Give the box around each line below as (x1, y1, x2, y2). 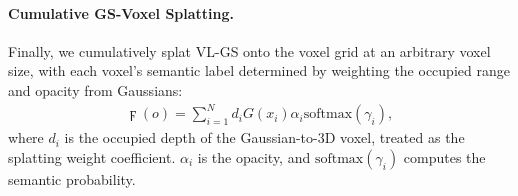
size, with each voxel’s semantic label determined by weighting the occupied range (8, 60, 510, 81)
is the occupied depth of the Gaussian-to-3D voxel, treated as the (64, 127, 465, 148)
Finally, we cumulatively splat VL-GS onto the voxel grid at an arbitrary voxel (8, 40, 491, 61)
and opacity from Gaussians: (8, 79, 183, 100)
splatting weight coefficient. (8, 146, 176, 167)
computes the (403, 146, 486, 167)
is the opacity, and (197, 146, 311, 167)
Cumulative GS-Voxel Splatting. (8, 2, 235, 23)
